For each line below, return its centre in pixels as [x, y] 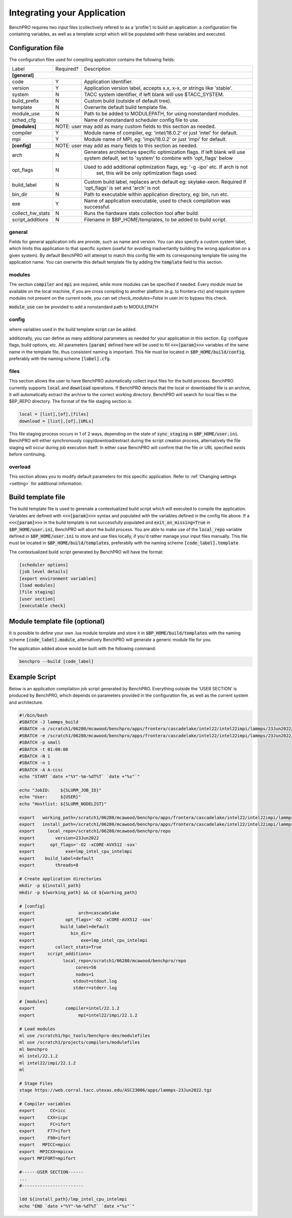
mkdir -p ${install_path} [50, 886]
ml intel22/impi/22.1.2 [48, 1063]
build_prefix [25, 101]
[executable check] [42, 606]
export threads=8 [49, 865]
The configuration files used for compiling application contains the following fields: [92, 59]
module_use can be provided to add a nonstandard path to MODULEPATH [84, 307]
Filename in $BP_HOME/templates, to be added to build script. [155, 220]
